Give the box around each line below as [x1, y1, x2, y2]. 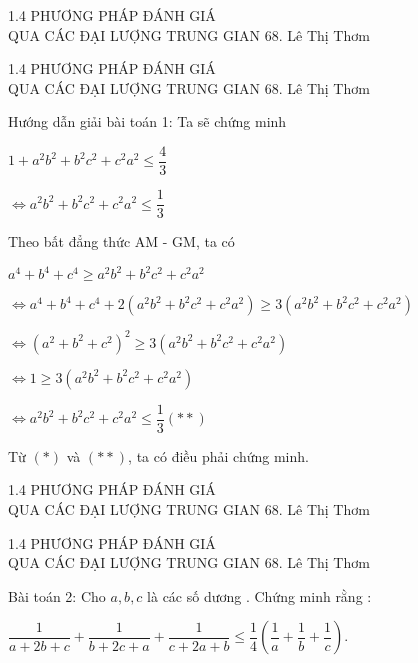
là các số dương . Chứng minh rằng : [147, 585, 372, 606]
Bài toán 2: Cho [8, 585, 106, 606]
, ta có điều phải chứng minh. [128, 445, 309, 466]
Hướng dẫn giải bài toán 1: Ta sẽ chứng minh [8, 111, 287, 132]
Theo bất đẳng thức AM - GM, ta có [8, 231, 235, 252]
